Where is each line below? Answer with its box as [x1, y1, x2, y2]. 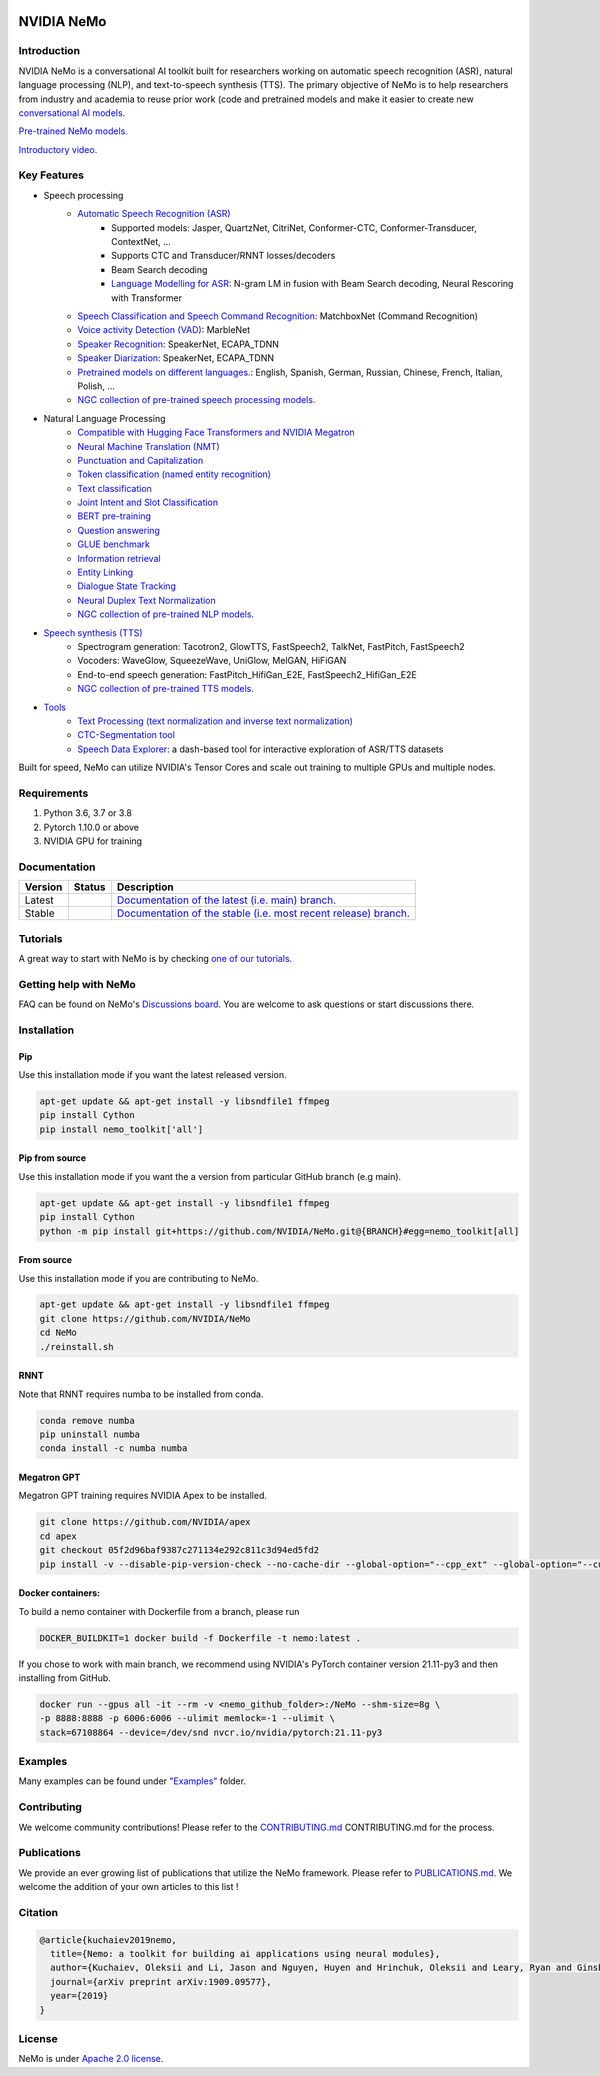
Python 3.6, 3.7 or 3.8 [43, 807, 133, 819]
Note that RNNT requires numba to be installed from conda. [18, 1388, 264, 1400]
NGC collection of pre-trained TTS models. [77, 683, 255, 695]
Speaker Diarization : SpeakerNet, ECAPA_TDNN [77, 352, 275, 364]
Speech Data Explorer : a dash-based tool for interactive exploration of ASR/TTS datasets [77, 743, 444, 755]
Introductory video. [18, 143, 98, 155]
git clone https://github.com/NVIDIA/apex [39, 1516, 251, 1528]
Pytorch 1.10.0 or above [43, 821, 140, 833]
